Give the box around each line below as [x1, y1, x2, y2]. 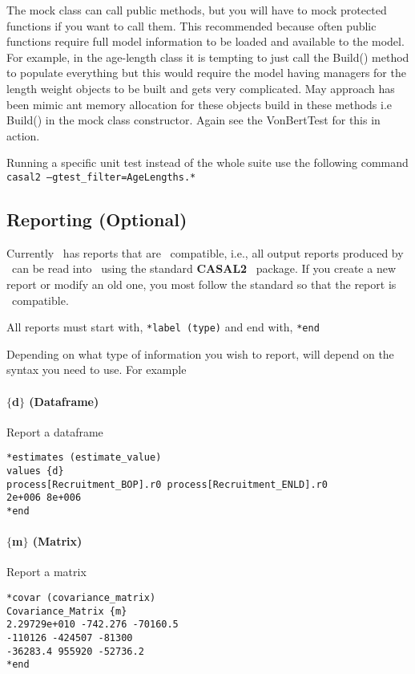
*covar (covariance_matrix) [6, 592, 156, 604]
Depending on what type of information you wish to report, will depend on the [6, 345, 394, 362]
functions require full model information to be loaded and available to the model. [6, 33, 405, 50]
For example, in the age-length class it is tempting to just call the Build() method [6, 48, 409, 65]
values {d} [6, 465, 64, 477]
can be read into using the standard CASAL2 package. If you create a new [11, 260, 397, 277]
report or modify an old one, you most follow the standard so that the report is [6, 275, 397, 292]
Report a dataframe [6, 423, 103, 440]
